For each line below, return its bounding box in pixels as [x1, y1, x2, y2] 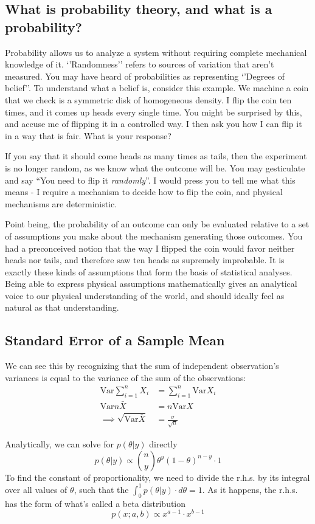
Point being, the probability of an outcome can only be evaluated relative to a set [5, 218, 310, 230]
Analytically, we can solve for [5, 438, 114, 450]
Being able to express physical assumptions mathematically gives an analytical [5, 277, 297, 290]
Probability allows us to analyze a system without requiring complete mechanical [5, 46, 307, 58]
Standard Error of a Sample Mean [5, 331, 225, 350]
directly [149, 438, 178, 450]
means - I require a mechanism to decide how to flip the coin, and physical [5, 185, 283, 198]
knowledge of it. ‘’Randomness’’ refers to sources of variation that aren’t [5, 58, 274, 71]
